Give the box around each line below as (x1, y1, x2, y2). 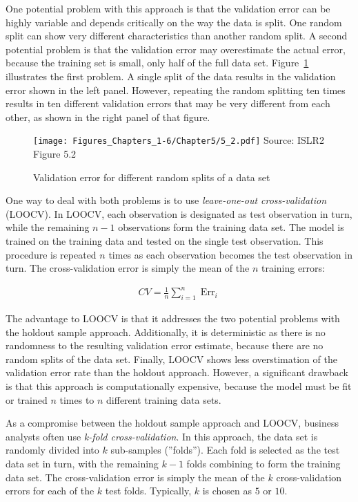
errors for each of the (6, 483, 95, 498)
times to (59, 392, 95, 407)
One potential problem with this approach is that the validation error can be (6, 1, 330, 15)
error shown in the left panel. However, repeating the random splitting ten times (6, 82, 346, 97)
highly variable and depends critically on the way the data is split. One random (6, 15, 342, 29)
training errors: (261, 261, 325, 275)
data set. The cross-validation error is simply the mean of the (6, 470, 265, 484)
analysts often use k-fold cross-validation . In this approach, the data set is (6, 429, 318, 443)
